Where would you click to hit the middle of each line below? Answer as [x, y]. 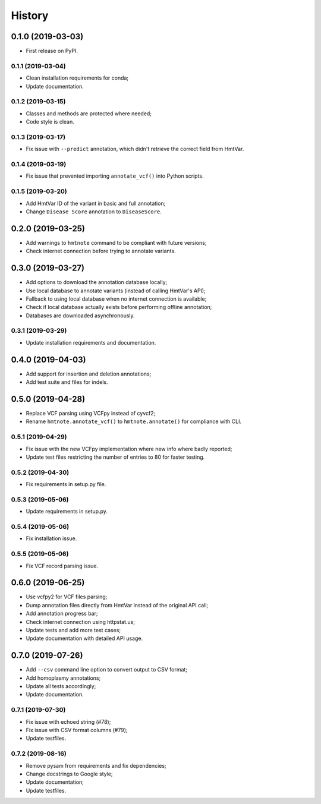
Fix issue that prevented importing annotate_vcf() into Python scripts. [115, 176]
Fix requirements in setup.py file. [66, 484]
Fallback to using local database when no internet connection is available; [116, 299]
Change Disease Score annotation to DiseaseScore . [94, 212]
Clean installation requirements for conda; [77, 78]
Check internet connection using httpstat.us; [80, 622]
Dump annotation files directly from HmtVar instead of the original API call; [117, 605]
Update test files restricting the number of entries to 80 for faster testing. [115, 457]
